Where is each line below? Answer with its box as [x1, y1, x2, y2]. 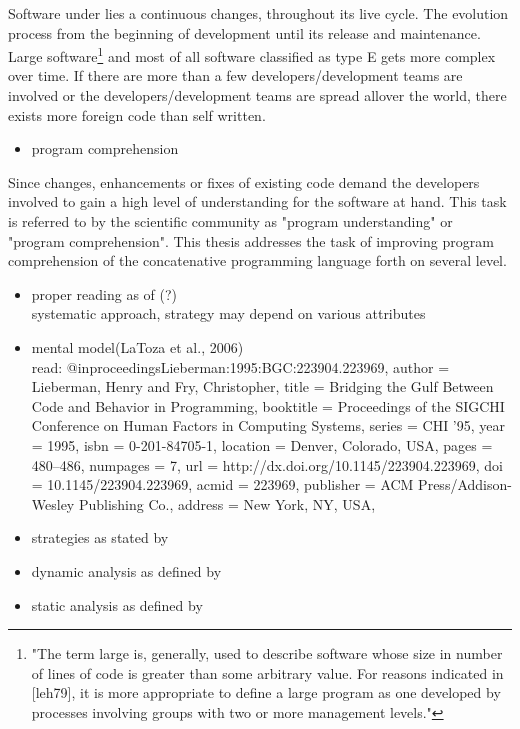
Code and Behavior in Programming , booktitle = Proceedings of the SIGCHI [31, 395, 505, 416]
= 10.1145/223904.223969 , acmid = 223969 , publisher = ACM [31, 474, 414, 495]
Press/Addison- [418, 474, 512, 495]
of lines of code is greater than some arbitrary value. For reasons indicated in [31, 662, 504, 683]
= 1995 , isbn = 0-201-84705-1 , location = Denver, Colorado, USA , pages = [31, 434, 493, 455]
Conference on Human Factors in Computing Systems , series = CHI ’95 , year [31, 415, 506, 436]
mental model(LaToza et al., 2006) [31, 336, 244, 357]
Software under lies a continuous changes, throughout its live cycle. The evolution [8, 3, 509, 23]
